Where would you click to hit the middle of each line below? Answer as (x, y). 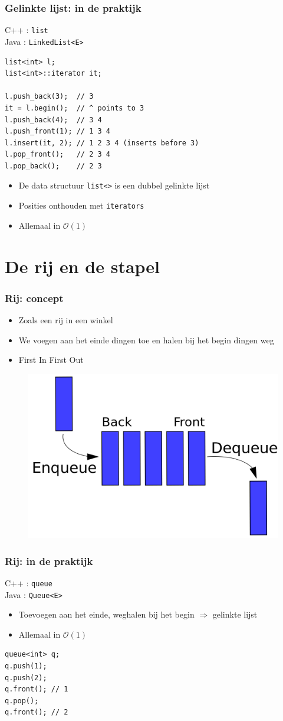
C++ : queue (29, 582)
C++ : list (27, 30)
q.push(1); (26, 666)
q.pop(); (22, 701)
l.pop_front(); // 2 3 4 (57, 155)
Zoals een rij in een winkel (66, 319)
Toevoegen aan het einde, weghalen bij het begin (106, 614)
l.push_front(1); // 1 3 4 (57, 131)
